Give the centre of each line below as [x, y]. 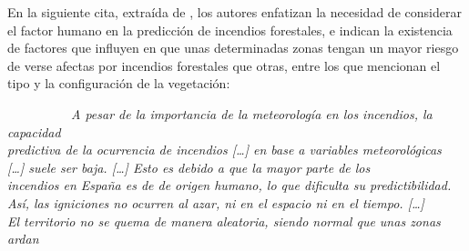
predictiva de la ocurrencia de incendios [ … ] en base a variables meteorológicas [224, 150]
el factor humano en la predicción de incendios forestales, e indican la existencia [230, 30]
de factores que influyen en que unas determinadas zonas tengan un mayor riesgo [233, 48]
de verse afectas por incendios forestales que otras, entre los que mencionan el [224, 65]
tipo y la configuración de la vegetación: [119, 83]
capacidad [34, 131]
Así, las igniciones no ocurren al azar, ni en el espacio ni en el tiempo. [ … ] [216, 202]
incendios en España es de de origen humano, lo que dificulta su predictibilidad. [229, 185]
